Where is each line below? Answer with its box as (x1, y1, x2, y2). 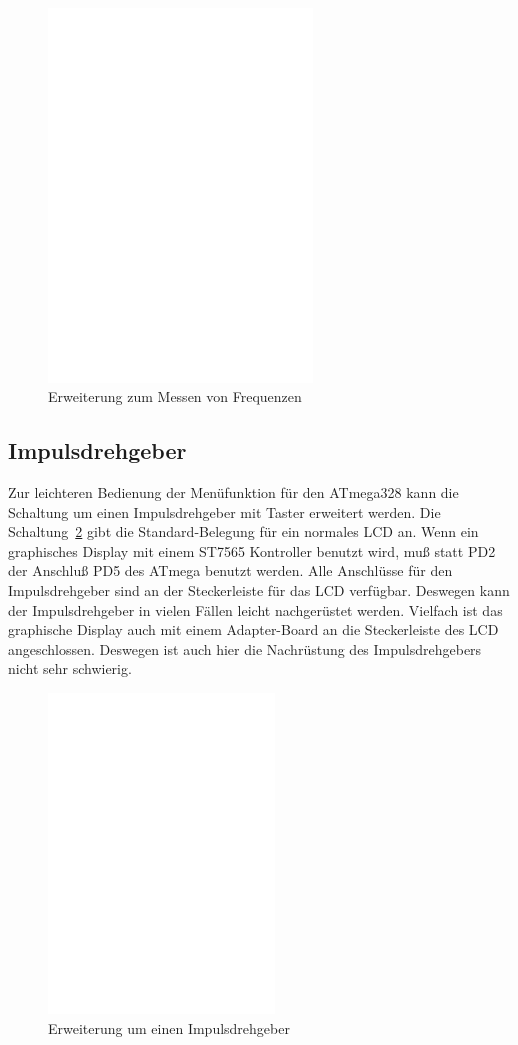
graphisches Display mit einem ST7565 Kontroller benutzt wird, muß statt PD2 (8, 540, 496, 561)
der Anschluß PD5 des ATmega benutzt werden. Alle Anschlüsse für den (8, 560, 453, 581)
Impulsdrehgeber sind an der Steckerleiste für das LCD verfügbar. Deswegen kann (8, 580, 510, 601)
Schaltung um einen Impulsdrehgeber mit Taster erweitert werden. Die (8, 501, 441, 522)
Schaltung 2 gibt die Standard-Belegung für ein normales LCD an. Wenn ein (8, 521, 479, 542)
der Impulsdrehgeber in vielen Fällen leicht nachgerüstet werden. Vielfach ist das (8, 599, 503, 620)
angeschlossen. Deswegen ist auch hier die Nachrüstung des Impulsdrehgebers (8, 638, 482, 659)
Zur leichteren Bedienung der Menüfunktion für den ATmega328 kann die (8, 482, 459, 503)
